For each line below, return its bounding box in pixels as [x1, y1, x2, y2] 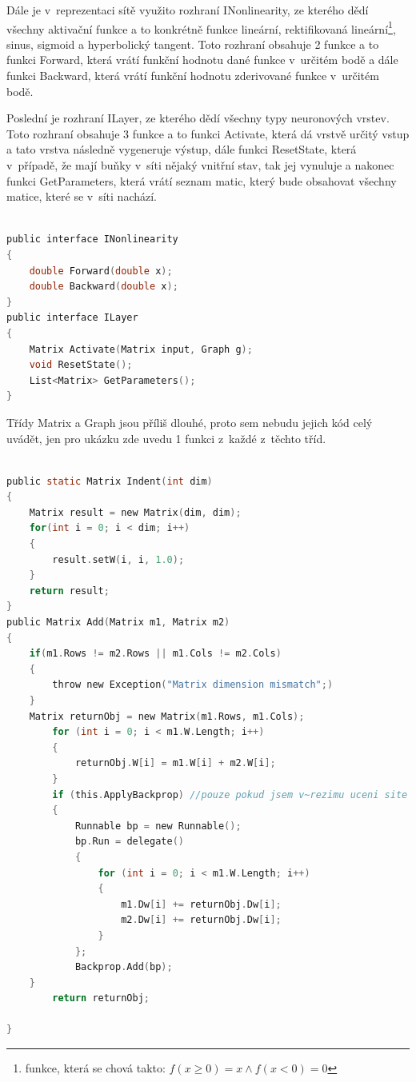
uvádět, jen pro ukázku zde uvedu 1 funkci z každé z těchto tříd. [6, 429, 326, 446]
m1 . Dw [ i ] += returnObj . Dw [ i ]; [121, 898, 282, 910]
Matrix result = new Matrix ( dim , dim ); [29, 506, 242, 518]
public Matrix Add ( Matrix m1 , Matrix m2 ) [6, 617, 230, 629]
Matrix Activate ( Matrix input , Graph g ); [29, 343, 253, 355]
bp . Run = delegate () [74, 836, 184, 848]
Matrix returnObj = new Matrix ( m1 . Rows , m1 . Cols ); [29, 710, 305, 722]
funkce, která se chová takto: [25, 1060, 166, 1076]
